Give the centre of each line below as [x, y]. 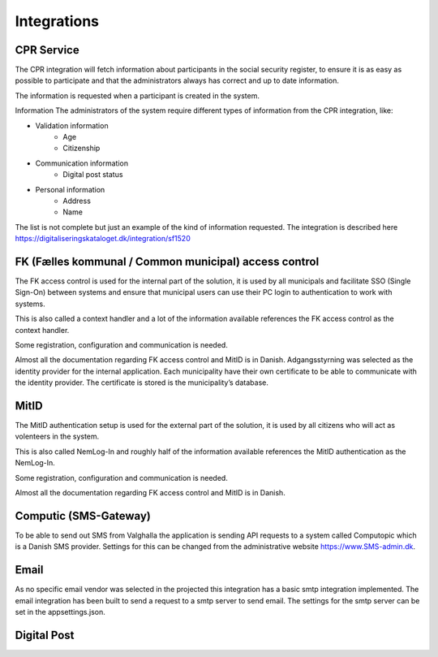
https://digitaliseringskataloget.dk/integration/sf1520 [103, 239]
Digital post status [93, 175]
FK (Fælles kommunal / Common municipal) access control [167, 261]
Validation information [72, 125]
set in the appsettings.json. [60, 612]
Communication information [82, 163]
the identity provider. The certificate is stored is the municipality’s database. [142, 383]
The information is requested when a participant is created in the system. [137, 95]
